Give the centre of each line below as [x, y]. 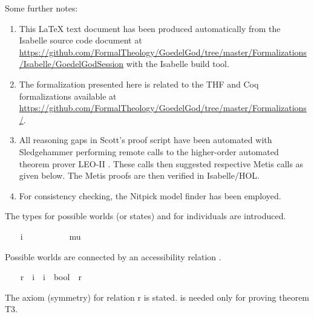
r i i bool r [51, 277]
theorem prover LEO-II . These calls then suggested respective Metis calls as [161, 163]
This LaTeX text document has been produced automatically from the [150, 28]
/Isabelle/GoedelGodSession [71, 64]
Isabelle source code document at [80, 40]
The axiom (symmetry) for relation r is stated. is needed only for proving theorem [157, 297]
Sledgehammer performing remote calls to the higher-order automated [149, 151]
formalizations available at [68, 96]
